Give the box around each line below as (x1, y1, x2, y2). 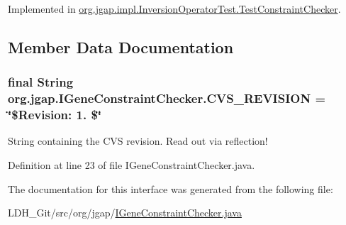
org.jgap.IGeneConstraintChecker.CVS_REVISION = (8, 89, 326, 107)
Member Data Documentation (8, 35, 234, 57)
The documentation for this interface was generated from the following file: (8, 181, 333, 196)
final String (8, 73, 74, 91)
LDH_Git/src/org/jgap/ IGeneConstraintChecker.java (8, 205, 242, 220)
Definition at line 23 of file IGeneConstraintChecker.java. (8, 158, 255, 172)
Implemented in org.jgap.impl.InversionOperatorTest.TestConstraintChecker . (8, 1, 341, 16)
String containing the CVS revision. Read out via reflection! (8, 133, 268, 148)
